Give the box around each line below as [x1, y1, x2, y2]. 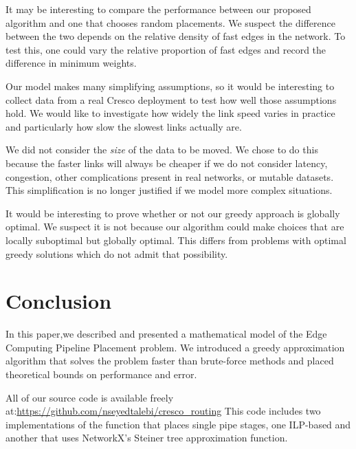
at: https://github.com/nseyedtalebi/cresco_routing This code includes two [5, 404, 321, 418]
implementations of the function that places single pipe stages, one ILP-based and [5, 417, 351, 431]
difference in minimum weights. [5, 56, 137, 70]
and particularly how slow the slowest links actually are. [5, 119, 242, 133]
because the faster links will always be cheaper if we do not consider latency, [5, 155, 328, 170]
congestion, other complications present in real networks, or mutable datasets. [5, 169, 334, 184]
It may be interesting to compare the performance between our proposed [5, 2, 311, 16]
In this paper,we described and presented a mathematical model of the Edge [5, 327, 327, 341]
